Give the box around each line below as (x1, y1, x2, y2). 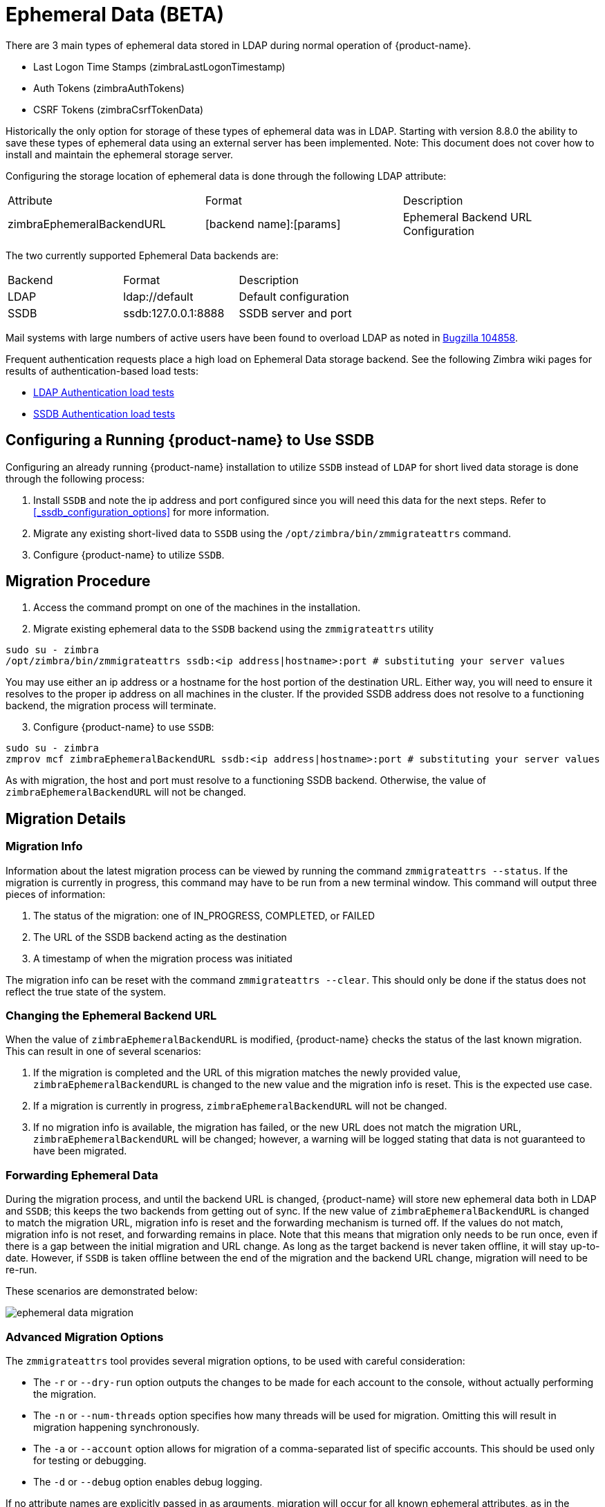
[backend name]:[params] (205, 216, 341, 231)
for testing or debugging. (33, 1454, 147, 1466)
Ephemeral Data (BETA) (6, 3, 224, 26)
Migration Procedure (6, 572, 151, 590)
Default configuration (239, 289, 349, 303)
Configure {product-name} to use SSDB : (33, 721, 214, 733)
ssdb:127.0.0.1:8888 (123, 306, 225, 320)
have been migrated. (33, 1145, 127, 1157)
